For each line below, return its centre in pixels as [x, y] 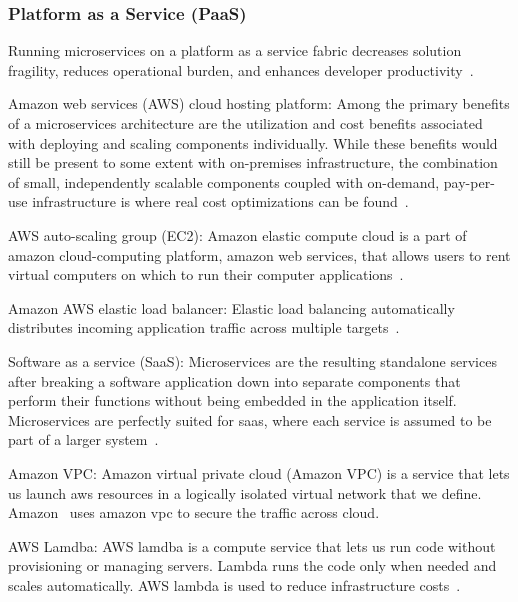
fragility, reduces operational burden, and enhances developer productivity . [241, 69]
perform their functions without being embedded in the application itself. [232, 400]
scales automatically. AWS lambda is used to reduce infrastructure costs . [234, 584]
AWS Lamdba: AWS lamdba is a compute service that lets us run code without [252, 545]
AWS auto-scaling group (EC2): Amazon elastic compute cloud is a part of [237, 234]
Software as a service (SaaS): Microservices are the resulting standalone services [252, 360]
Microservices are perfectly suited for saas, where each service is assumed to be [250, 419]
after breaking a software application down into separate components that [234, 380]
